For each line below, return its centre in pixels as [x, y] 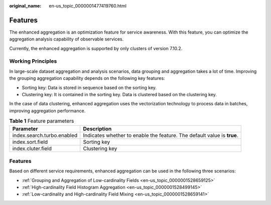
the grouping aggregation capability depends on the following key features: [87, 78]
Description [97, 129]
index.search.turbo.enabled [45, 135]
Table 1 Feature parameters [42, 121]
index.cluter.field [32, 148]
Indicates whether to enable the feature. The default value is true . [161, 135]
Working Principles [33, 61]
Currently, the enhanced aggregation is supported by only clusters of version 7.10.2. [96, 48]
